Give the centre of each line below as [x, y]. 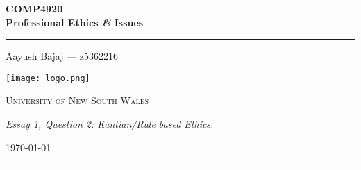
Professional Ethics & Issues [75, 22]
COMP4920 [34, 8]
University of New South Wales [77, 100]
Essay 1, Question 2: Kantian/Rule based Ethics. [110, 124]
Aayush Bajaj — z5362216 [62, 56]
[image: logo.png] [48, 78]
